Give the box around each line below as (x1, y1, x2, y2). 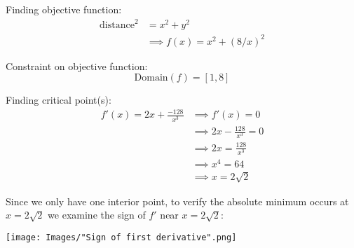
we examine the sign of (48, 207, 146, 222)
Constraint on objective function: (6, 58, 148, 73)
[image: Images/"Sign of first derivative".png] (6, 232, 237, 242)
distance (100, 20, 135, 31)
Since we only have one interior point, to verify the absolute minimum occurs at (6, 193, 349, 208)
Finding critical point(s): (6, 92, 111, 107)
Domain (134, 73, 168, 83)
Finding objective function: (6, 2, 122, 16)
